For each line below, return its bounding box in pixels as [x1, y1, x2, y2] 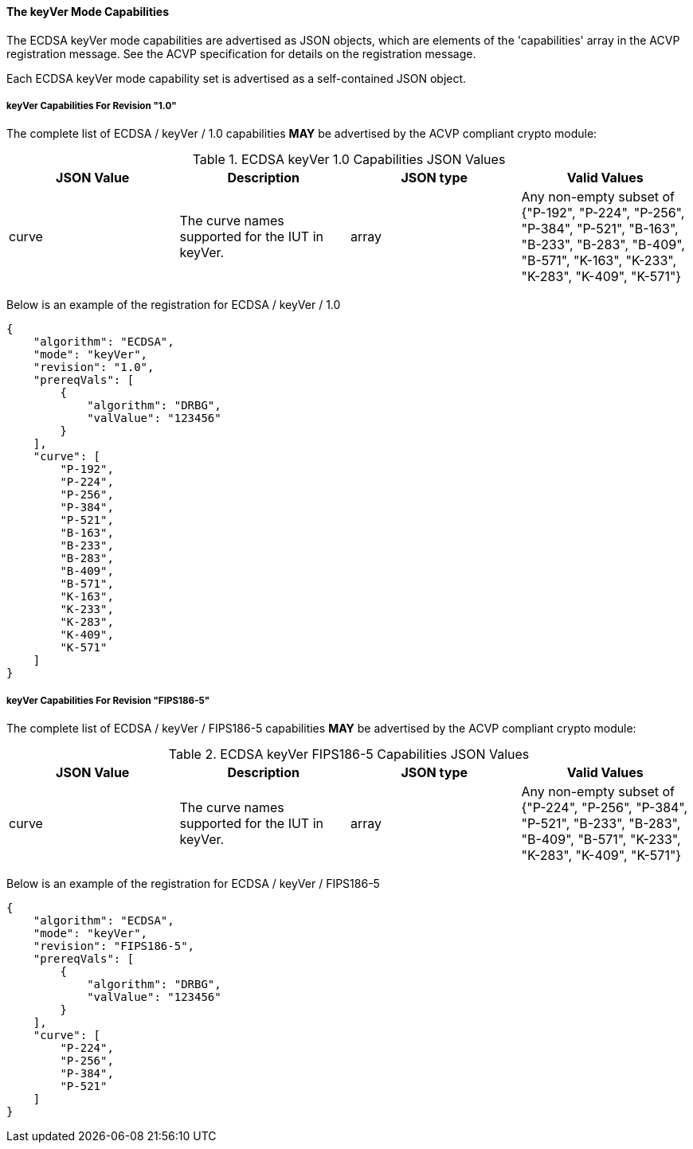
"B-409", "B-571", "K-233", [521, 831, 681, 848]
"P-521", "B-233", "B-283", [521, 815, 681, 832]
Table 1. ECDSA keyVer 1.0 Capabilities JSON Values [192, 151, 506, 168]
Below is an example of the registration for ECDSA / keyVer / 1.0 [6, 298, 341, 312]
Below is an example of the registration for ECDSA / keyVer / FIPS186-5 [6, 877, 380, 891]
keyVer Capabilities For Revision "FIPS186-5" [6, 694, 210, 706]
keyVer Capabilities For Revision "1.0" [6, 100, 177, 111]
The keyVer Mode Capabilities [6, 5, 169, 18]
